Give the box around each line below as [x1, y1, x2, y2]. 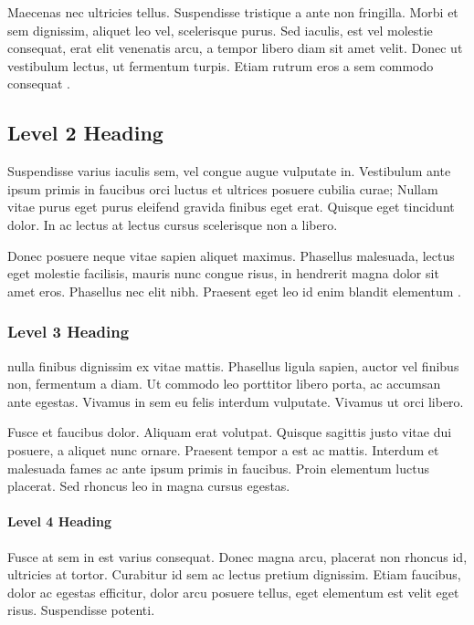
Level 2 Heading [7, 119, 163, 147]
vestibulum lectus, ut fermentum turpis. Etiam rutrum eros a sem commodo [7, 56, 434, 75]
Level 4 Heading [7, 512, 111, 531]
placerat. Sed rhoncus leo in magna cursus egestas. [7, 476, 290, 495]
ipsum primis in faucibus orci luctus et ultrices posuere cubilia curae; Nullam [7, 179, 438, 198]
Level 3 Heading [7, 320, 130, 343]
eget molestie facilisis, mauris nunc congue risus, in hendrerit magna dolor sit [7, 264, 439, 283]
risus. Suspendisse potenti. [7, 600, 155, 620]
